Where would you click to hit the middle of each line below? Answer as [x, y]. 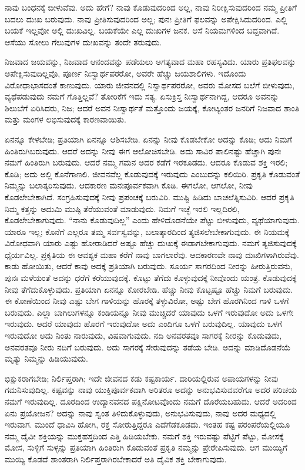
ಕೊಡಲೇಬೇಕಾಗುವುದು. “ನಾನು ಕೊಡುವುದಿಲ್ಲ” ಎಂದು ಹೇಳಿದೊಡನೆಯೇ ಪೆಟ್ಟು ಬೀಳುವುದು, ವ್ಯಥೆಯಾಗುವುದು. [152, 220]
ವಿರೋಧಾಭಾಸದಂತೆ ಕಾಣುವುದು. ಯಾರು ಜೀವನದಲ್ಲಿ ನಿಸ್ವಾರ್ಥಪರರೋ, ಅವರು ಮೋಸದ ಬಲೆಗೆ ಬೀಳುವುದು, [150, 85]
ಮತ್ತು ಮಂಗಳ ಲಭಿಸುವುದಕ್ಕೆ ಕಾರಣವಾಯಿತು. [66, 119]
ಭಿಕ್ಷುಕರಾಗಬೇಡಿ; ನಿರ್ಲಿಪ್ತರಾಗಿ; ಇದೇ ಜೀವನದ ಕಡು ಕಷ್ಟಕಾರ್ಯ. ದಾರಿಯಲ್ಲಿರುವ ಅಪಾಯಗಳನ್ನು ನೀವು [142, 378]
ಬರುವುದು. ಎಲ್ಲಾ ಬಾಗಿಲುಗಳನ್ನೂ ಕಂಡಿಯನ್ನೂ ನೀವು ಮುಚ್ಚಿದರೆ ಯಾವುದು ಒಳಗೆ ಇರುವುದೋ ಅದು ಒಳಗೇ [149, 312]
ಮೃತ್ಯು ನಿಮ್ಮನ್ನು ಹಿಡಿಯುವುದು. [46, 358]
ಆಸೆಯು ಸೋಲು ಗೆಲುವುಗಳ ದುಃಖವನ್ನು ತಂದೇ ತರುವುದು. [83, 42]
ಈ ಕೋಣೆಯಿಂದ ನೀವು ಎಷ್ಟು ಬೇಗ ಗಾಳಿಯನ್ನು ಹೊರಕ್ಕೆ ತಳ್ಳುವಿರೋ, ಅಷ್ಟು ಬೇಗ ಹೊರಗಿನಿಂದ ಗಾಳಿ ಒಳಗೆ [147, 301]
